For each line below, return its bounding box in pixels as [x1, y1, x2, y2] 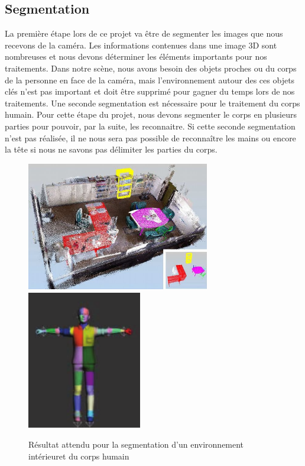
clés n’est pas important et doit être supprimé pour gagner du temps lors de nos [5, 85, 295, 98]
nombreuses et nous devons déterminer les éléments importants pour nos [5, 50, 267, 63]
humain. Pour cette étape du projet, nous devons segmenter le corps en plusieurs [5, 108, 297, 121]
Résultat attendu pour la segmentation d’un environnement [28, 438, 244, 451]
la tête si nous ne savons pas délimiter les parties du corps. [5, 143, 218, 156]
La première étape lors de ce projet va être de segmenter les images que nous [5, 27, 283, 40]
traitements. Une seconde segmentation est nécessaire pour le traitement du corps [5, 96, 300, 109]
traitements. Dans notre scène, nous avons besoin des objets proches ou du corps [5, 62, 297, 74]
